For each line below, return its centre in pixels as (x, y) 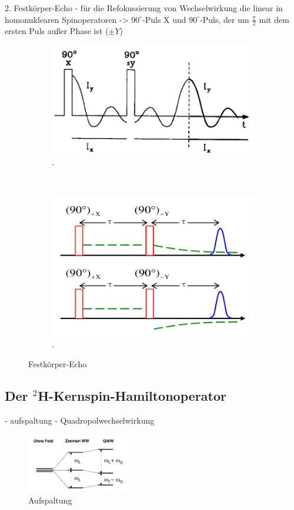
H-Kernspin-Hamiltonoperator (132, 395)
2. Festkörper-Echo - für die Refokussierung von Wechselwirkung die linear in (144, 8)
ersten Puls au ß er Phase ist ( (57, 31)
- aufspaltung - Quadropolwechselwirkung (80, 420)
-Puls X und (164, 19)
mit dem (274, 19)
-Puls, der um (225, 19)
